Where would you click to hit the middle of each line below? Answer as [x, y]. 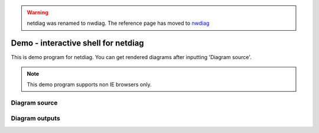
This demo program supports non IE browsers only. [89, 85]
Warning [38, 12]
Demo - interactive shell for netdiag [77, 43]
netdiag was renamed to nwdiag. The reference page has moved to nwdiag [118, 23]
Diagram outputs [35, 118]
